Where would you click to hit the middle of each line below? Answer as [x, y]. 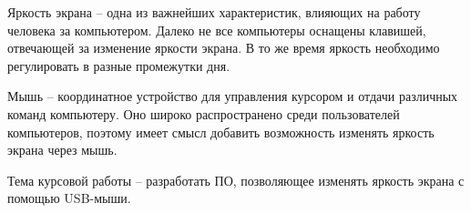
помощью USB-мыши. [69, 198]
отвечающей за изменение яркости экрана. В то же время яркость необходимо [224, 48]
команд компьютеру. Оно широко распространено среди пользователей [204, 113]
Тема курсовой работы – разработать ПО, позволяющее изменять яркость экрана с [236, 180]
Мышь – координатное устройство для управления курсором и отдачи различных [233, 96]
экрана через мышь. [62, 150]
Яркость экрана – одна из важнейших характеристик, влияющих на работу [214, 12]
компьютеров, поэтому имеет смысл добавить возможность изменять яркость [221, 132]
